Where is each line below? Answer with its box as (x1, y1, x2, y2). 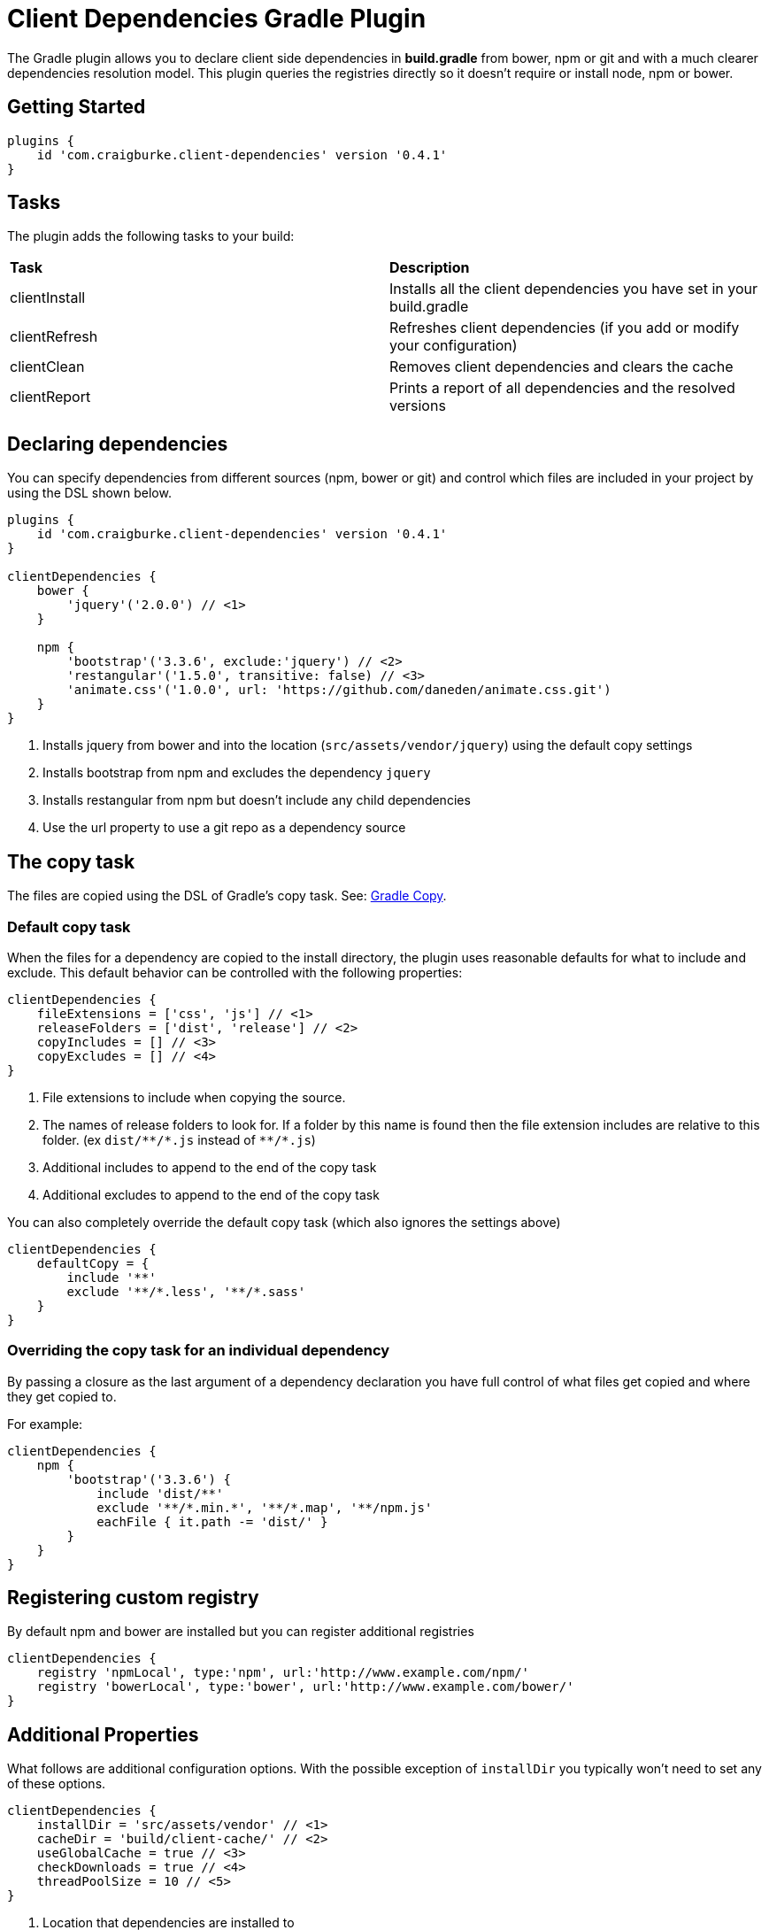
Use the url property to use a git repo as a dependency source (42, 820, 406, 836)
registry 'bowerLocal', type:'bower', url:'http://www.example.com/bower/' (36, 1679, 574, 1695)
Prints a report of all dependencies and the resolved (389, 379, 735, 398)
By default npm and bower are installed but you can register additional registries (7, 1624, 474, 1640)
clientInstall (10, 289, 86, 307)
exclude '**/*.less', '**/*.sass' (66, 1284, 306, 1299)
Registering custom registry (7, 1586, 259, 1610)
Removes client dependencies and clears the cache (389, 358, 734, 376)
